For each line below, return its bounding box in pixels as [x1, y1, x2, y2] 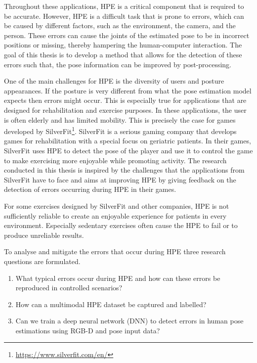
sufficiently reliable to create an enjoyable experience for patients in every [4, 210, 227, 221]
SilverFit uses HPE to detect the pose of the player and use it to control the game [4, 145, 253, 155]
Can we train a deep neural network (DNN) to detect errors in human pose [15, 316, 244, 326]
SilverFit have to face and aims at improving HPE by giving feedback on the [4, 174, 236, 184]
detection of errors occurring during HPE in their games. [4, 184, 176, 194]
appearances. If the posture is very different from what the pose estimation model [4, 85, 252, 95]
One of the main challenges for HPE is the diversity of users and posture [4, 76, 224, 86]
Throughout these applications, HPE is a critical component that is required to [4, 1, 244, 11]
